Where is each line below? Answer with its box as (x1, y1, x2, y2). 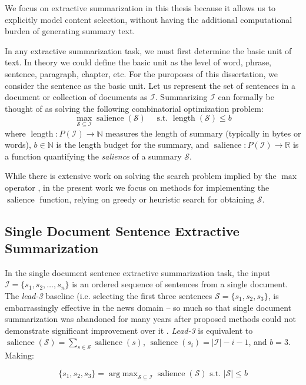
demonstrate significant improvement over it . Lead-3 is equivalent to (5, 324, 253, 336)
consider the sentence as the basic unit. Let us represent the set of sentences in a (5, 79, 296, 91)
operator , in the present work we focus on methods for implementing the (5, 181, 270, 193)
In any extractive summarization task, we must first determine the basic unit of (5, 44, 292, 57)
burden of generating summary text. (5, 25, 135, 37)
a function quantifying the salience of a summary (5, 150, 182, 162)
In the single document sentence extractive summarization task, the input (5, 266, 271, 278)
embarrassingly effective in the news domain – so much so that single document (5, 301, 291, 313)
